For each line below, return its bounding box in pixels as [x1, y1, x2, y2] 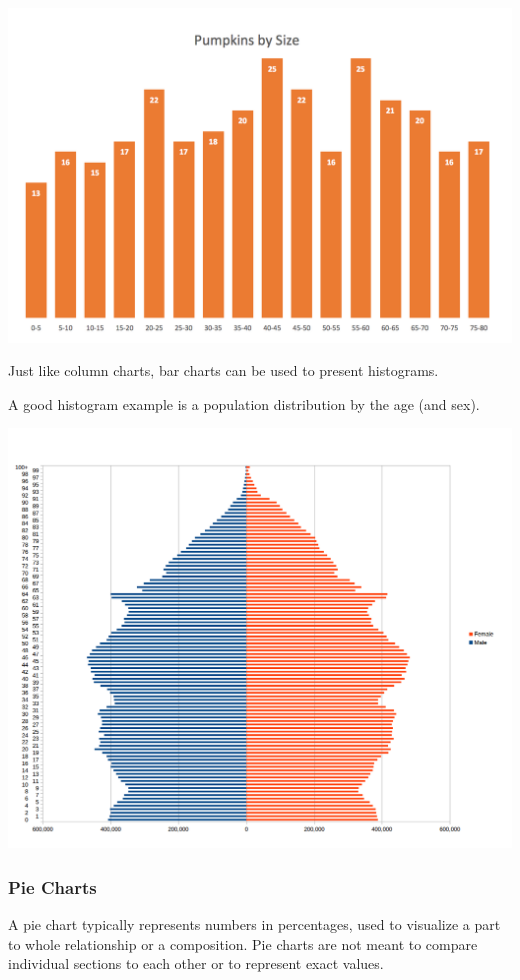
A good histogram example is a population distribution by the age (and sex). [8, 393, 480, 414]
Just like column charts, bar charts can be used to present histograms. [8, 360, 439, 381]
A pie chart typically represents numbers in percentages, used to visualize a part [8, 914, 501, 935]
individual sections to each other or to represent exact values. [8, 953, 384, 974]
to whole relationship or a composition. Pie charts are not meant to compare [8, 933, 478, 954]
